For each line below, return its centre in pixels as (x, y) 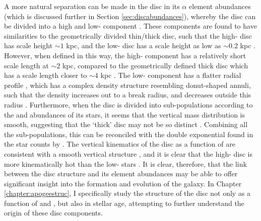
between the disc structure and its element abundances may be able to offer (121, 174)
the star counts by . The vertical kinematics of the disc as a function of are (120, 144)
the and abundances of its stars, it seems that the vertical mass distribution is (125, 114)
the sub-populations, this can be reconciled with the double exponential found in (129, 134)
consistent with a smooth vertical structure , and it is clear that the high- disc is (128, 153)
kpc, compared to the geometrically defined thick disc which (155, 65)
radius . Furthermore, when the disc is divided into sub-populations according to (128, 104)
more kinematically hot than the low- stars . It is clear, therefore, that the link (125, 163)
